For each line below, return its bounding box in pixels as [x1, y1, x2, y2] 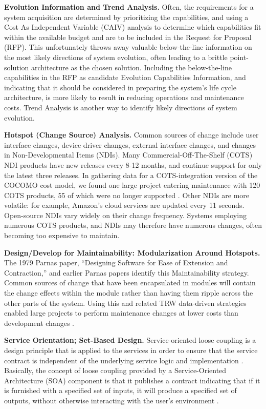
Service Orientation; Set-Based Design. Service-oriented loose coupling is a [4, 335, 256, 345]
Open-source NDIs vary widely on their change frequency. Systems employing [4, 209, 247, 220]
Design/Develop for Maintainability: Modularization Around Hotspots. [4, 247, 260, 258]
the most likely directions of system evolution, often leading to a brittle [4, 51, 228, 62]
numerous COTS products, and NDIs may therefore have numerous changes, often [4, 220, 262, 230]
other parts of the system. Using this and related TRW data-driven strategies [4, 297, 247, 308]
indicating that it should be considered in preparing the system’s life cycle [4, 82, 236, 92]
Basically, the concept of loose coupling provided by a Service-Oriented [4, 365, 227, 376]
